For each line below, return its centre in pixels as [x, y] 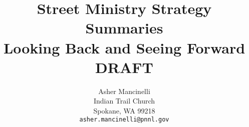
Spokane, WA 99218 [124, 110]
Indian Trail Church [124, 101]
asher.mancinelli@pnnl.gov [124, 120]
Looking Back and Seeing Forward [124, 47]
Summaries [124, 28]
